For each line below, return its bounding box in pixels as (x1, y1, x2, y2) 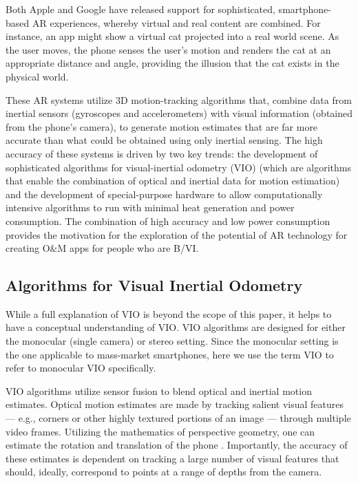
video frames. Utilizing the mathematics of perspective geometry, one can (6, 424, 315, 438)
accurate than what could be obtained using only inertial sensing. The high (6, 133, 323, 147)
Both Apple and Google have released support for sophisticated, (6, 2, 275, 16)
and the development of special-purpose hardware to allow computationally (6, 186, 323, 201)
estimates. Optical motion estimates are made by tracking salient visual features (6, 397, 344, 411)
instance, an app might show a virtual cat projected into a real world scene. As (6, 29, 339, 43)
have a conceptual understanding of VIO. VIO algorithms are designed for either (6, 320, 346, 334)
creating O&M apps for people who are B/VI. (6, 241, 199, 255)
